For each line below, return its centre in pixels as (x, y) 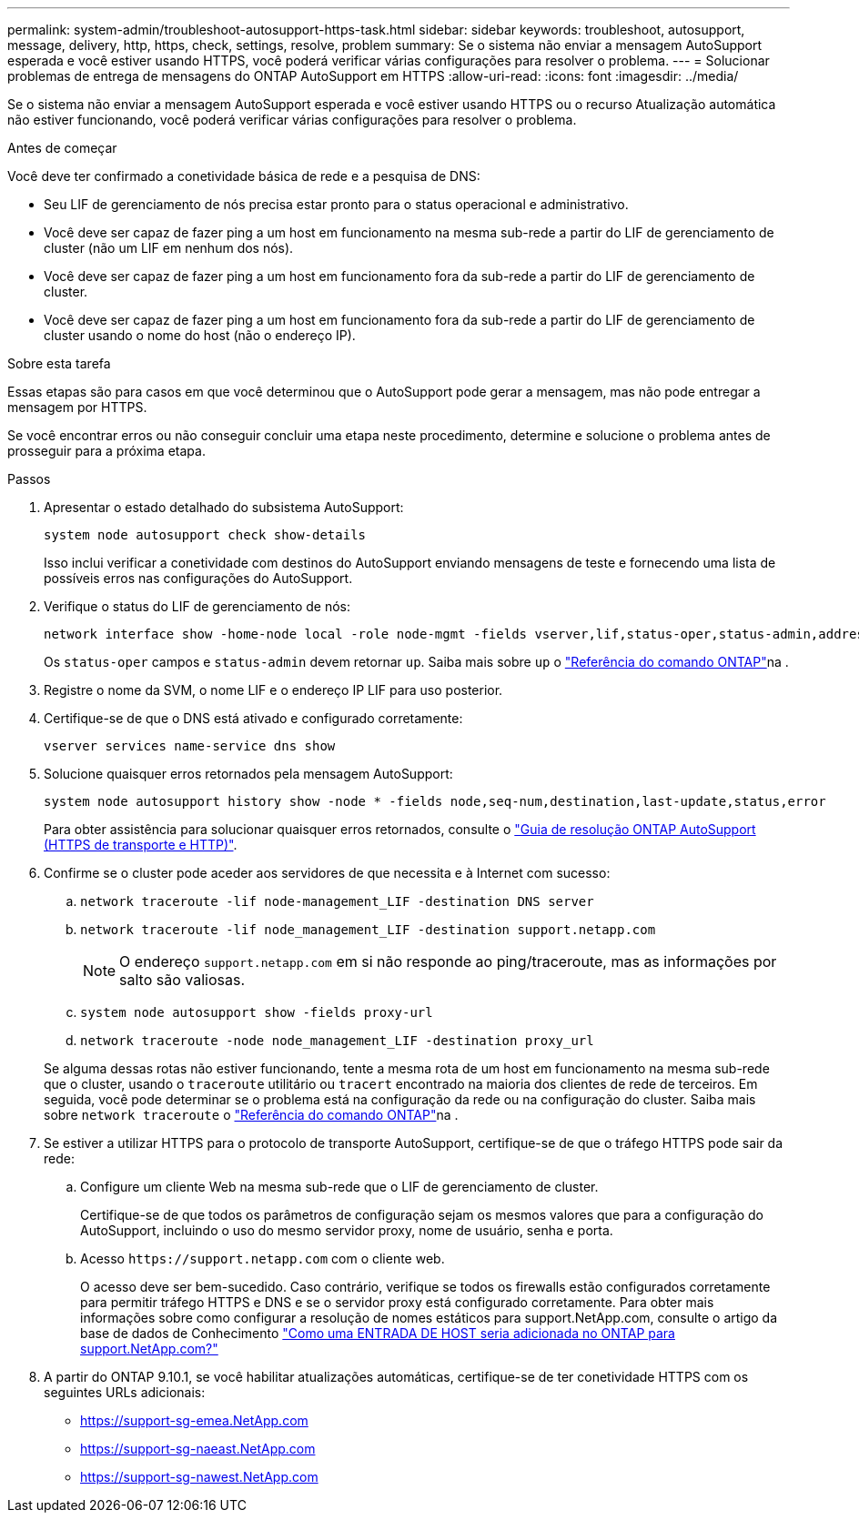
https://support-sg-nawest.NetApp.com (199, 1477)
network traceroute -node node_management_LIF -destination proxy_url (337, 1041)
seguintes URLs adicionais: (125, 1392)
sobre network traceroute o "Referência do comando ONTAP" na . (251, 1115)
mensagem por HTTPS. (77, 407)
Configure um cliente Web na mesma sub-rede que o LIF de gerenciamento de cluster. (339, 1187)
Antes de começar (62, 148)
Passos (29, 479)
